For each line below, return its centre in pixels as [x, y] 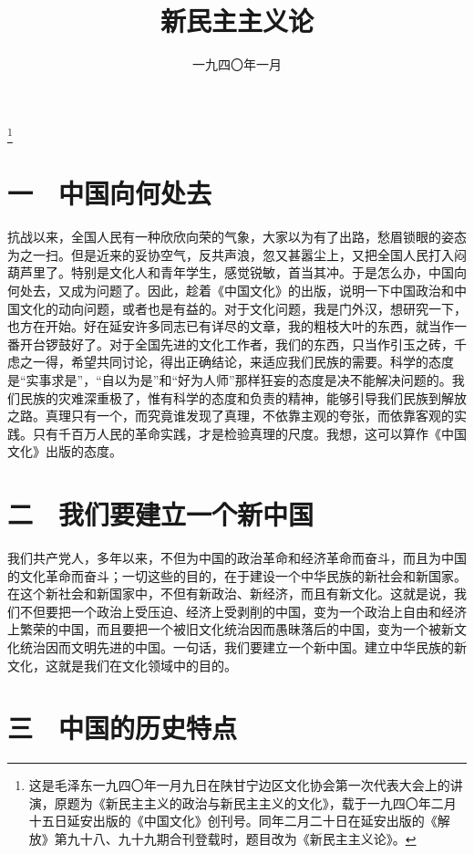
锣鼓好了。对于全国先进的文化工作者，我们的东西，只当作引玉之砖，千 [256, 344]
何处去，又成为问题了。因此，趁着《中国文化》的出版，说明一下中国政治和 [231, 290]
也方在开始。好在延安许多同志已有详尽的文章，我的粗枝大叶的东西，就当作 [231, 326]
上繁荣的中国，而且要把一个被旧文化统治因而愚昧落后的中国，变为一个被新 [231, 629]
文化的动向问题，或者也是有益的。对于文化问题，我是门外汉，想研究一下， [243, 308]
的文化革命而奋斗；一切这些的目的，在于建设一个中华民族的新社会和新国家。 [237, 575]
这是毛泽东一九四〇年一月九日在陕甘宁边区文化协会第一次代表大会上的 [239, 785]
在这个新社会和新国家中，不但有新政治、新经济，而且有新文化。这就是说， [231, 594]
